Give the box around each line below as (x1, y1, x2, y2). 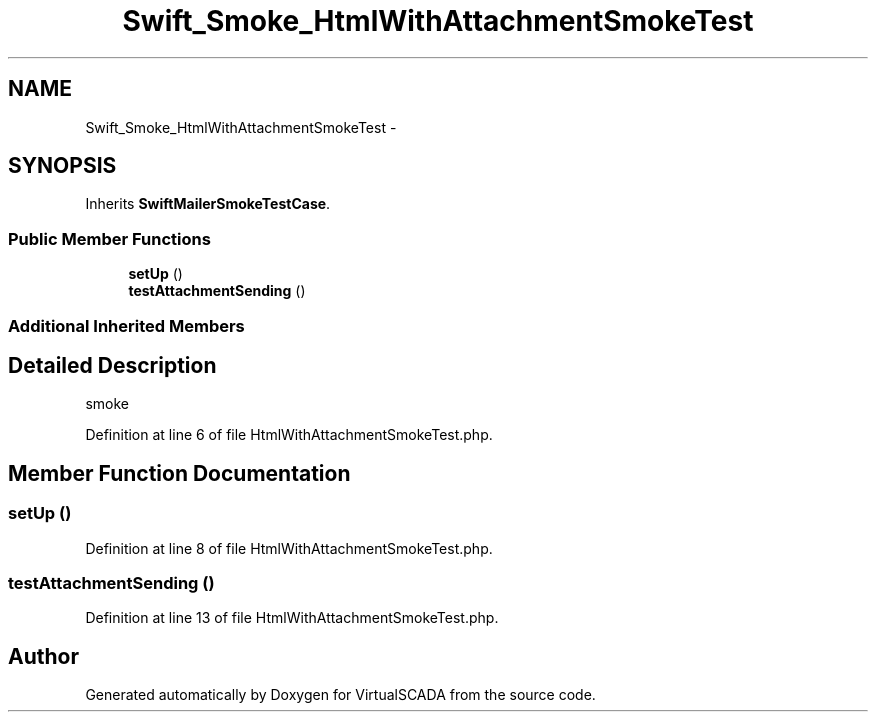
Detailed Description (8, 352, 217, 378)
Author (8, 643, 79, 669)
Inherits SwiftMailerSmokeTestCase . (85, 195, 331, 213)
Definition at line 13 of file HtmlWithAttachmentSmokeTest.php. (85, 609, 499, 627)
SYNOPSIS (8, 153, 117, 179)
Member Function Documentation (8, 460, 351, 486)
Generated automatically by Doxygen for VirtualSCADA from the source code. (85, 686, 596, 704)
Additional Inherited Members (8, 315, 245, 336)
